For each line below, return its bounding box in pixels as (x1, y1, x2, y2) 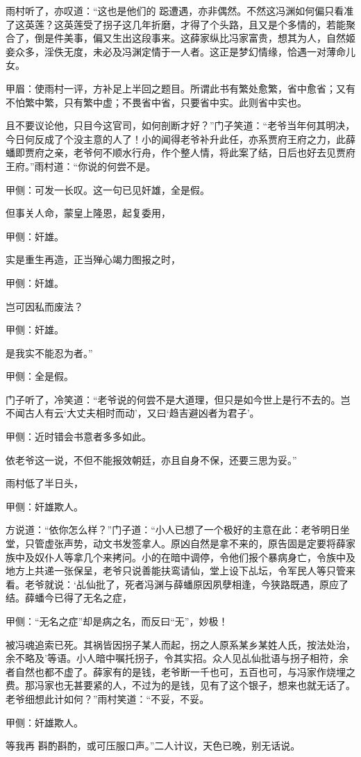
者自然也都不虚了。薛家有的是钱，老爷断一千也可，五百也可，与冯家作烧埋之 (6, 664, 355, 679)
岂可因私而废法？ (6, 299, 83, 313)
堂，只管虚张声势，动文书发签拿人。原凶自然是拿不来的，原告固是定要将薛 (6, 536, 346, 551)
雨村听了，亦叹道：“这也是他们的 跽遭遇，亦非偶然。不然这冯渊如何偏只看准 (6, 3, 354, 17)
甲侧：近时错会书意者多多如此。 (6, 429, 151, 444)
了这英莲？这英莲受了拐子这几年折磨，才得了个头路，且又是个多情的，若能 (6, 17, 346, 31)
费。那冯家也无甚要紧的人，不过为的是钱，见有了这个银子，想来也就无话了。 (6, 678, 355, 692)
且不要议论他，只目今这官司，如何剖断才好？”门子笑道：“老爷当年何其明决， (6, 118, 355, 133)
